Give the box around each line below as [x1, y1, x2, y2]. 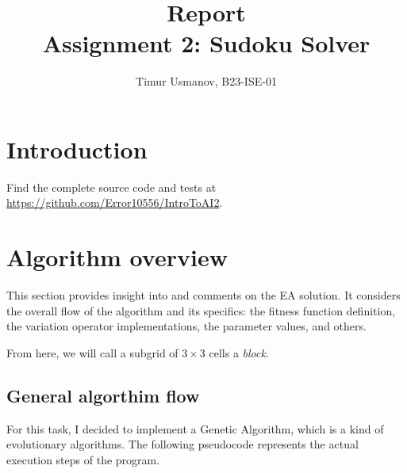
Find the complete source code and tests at [6, 178, 217, 195]
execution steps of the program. [6, 451, 160, 467]
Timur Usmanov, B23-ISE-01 [136, 73, 277, 90]
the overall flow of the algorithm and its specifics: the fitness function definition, [6, 302, 396, 319]
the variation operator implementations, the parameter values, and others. [6, 318, 367, 334]
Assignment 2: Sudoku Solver [42, 27, 371, 59]
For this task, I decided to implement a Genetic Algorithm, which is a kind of [6, 420, 384, 437]
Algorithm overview [6, 241, 228, 273]
